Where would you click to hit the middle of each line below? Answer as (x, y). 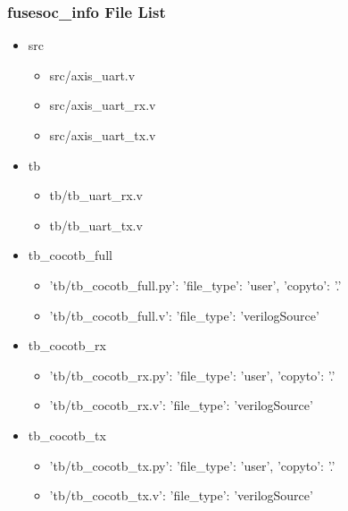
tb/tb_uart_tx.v (96, 225)
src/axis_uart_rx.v (103, 105)
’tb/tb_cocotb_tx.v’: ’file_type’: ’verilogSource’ (181, 495)
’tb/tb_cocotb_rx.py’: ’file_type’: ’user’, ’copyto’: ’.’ (192, 375)
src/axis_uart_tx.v (103, 135)
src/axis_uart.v (92, 75)
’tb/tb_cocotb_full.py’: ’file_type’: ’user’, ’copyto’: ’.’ (195, 285)
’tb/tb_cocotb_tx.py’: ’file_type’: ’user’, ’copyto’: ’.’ (192, 465)
